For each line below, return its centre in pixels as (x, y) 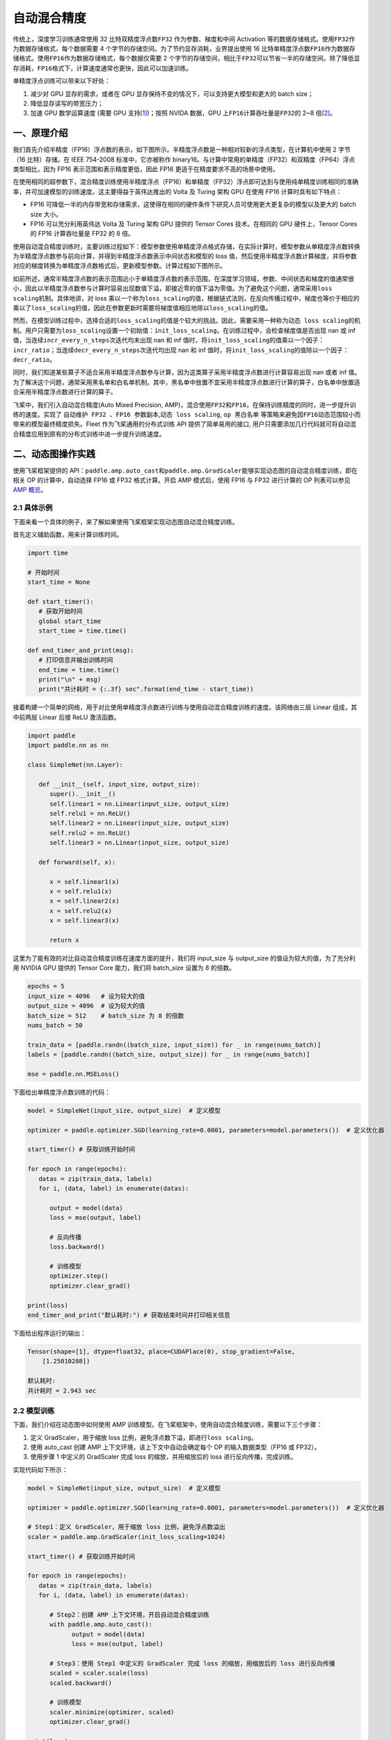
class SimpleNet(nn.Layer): (75, 765)
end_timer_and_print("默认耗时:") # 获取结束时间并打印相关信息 (129, 1315)
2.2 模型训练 (34, 1411)
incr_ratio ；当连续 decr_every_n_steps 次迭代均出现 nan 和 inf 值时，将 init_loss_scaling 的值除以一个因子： (181, 350)
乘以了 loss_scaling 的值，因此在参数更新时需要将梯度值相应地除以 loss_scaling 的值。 (142, 308)
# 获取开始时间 (61, 611)
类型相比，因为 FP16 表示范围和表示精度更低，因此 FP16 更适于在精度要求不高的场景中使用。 (146, 169)
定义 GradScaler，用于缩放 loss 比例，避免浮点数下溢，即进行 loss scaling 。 (144, 1437)
